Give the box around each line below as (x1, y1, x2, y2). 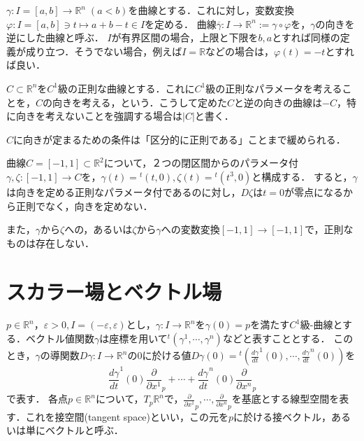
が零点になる (284, 184, 343, 199)
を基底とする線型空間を (231, 391, 340, 406)
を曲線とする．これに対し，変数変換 (128, 3, 295, 17)
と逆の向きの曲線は (234, 94, 323, 109)
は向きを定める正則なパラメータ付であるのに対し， (6, 184, 241, 199)
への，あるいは (64, 222, 133, 237)
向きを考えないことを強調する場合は (15, 108, 182, 123)
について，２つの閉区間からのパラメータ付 (103, 155, 298, 170)
